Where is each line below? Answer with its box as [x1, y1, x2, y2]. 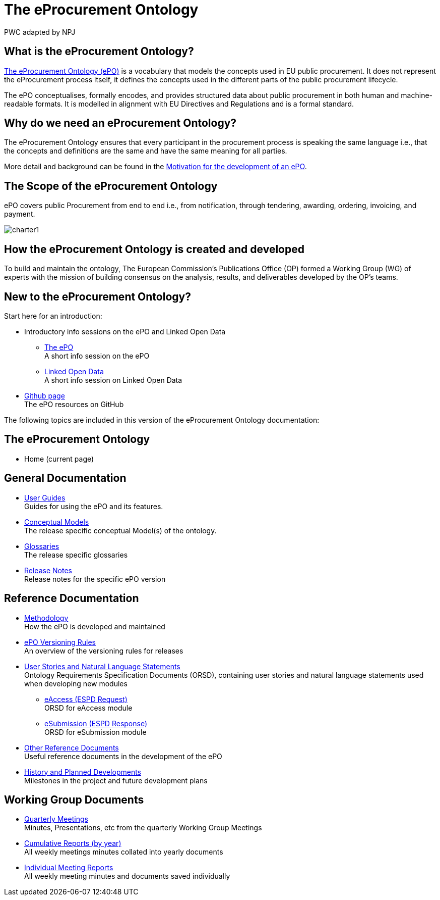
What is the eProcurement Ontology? [4, 45, 194, 58]
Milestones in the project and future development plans [24, 776, 208, 785]
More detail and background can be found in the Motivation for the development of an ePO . [4, 162, 307, 171]
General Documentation [4, 472, 127, 485]
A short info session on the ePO [44, 351, 150, 360]
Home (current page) [24, 454, 94, 463]
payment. [4, 210, 35, 219]
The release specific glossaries [24, 550, 128, 559]
